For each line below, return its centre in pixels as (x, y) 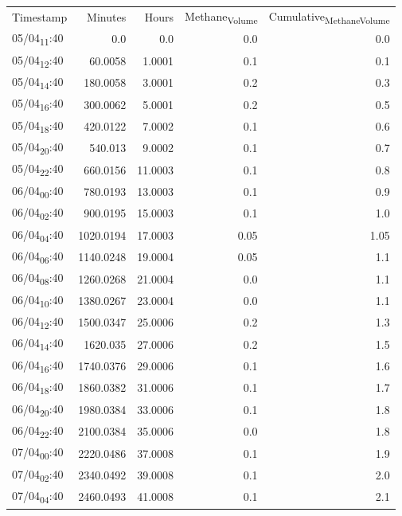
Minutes (107, 17)
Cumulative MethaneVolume (329, 17)
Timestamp (40, 17)
